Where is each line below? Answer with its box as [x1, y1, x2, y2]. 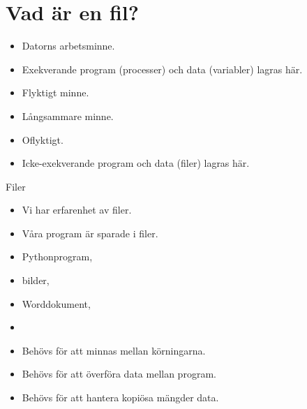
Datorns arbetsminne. [22, 38, 115, 53]
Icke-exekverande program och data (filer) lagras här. [22, 156, 250, 170]
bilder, [22, 273, 50, 288]
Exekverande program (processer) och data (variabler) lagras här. [22, 61, 303, 76]
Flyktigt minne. [22, 85, 89, 100]
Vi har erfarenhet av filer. [22, 202, 132, 217]
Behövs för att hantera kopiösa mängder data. [22, 390, 219, 405]
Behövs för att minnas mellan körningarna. [22, 343, 206, 357]
